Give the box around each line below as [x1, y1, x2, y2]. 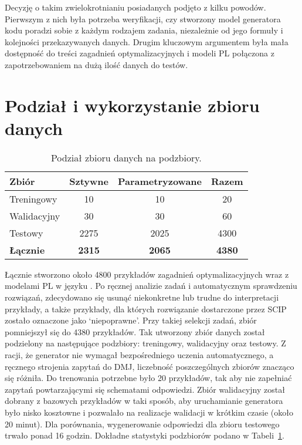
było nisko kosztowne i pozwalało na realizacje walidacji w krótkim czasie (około [5, 406, 293, 418]
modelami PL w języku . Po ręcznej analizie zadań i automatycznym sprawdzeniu [5, 279, 297, 292]
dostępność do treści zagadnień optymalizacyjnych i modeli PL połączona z [5, 47, 274, 59]
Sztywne [69, 174, 108, 188]
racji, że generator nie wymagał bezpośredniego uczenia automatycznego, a [5, 349, 274, 361]
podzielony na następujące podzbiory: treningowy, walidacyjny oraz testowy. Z [5, 337, 286, 349]
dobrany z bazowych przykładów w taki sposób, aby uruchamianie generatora [5, 395, 283, 407]
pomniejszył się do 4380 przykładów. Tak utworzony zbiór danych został [5, 325, 265, 338]
